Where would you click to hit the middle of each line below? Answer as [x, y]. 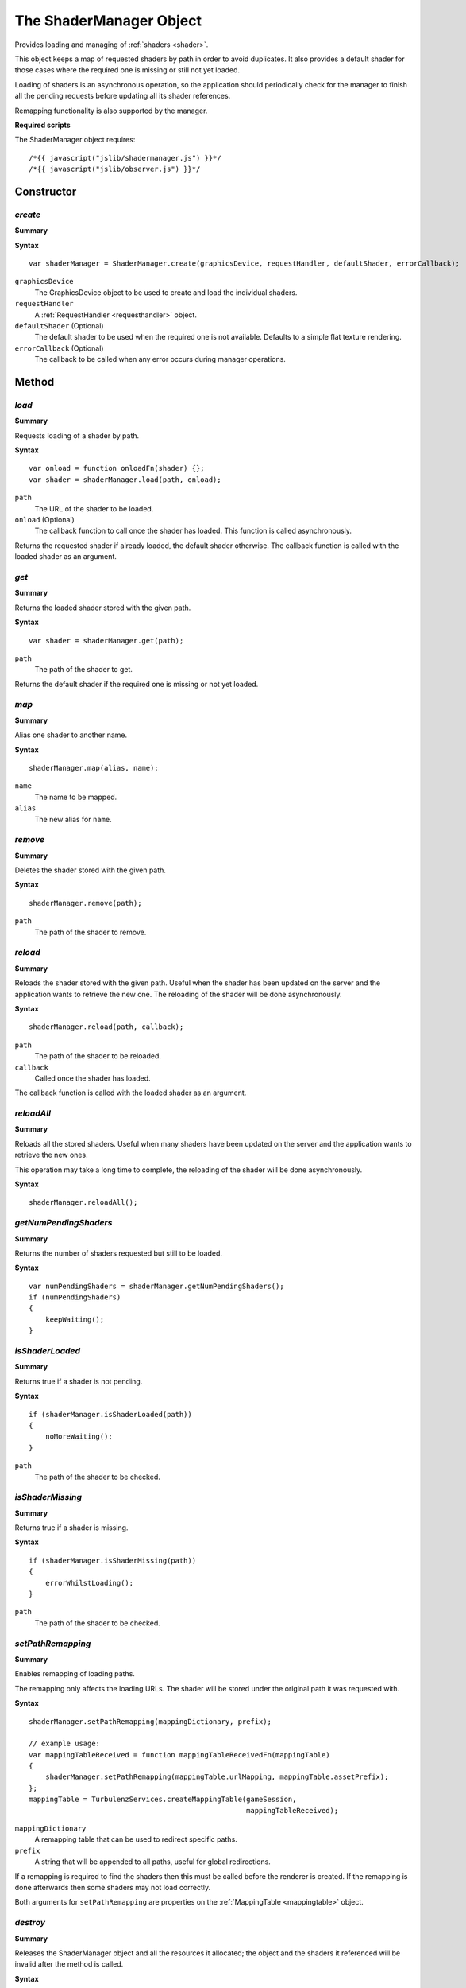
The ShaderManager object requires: [75, 140]
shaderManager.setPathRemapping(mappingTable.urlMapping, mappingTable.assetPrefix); [217, 1777]
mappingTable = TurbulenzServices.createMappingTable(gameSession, [163, 1800]
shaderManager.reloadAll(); [83, 1202]
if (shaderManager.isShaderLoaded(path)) [110, 1414]
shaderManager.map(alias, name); [94, 768]
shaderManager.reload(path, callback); [106, 1027]
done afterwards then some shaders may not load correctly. [112, 1887]
